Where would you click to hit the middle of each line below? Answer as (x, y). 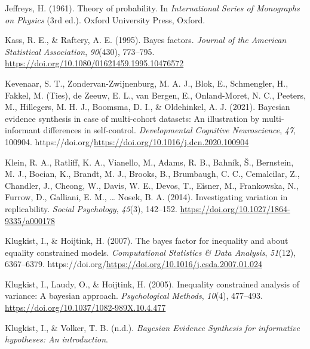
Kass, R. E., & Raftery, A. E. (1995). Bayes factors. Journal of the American (146, 40)
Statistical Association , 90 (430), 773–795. (80, 51)
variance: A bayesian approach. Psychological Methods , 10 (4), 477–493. (134, 296)
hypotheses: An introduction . (56, 339)
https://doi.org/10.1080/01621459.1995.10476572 (94, 63)
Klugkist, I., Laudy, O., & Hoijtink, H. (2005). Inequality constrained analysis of (152, 284)
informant (23, 130)
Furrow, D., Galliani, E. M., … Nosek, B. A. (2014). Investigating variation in (146, 197)
